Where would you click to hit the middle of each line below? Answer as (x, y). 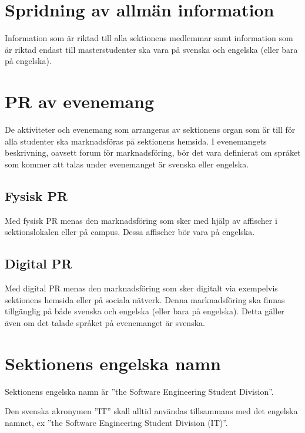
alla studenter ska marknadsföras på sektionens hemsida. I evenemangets (136, 141)
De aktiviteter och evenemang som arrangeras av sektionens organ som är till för (150, 130)
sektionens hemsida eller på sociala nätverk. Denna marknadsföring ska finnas (145, 299)
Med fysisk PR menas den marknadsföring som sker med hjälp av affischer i (141, 220)
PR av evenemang (80, 101)
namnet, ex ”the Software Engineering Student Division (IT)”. (116, 422)
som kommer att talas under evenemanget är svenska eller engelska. (127, 164)
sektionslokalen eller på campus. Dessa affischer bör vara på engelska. (130, 232)
